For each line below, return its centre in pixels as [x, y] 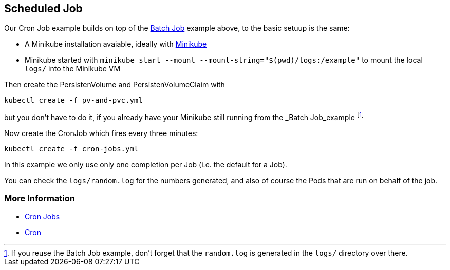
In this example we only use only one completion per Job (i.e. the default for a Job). [146, 165]
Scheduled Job [43, 8]
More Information [40, 198]
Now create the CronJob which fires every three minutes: [101, 133]
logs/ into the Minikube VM [73, 69]
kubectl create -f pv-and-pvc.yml [73, 100]
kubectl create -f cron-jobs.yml [71, 149]
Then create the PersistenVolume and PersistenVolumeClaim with [115, 85]
